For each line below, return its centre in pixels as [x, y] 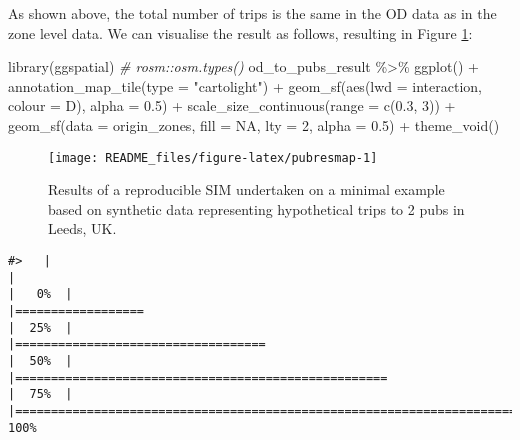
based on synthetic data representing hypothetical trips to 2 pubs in [256, 208]
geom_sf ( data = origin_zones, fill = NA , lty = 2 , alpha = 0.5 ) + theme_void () [254, 124]
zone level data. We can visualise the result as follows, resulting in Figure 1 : [240, 32]
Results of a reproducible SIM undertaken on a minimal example [246, 189]
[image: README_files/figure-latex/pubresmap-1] [213, 157]
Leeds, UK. [82, 228]
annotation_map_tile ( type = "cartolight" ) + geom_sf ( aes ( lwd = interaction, [245, 85]
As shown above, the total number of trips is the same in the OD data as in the [252, 13]
